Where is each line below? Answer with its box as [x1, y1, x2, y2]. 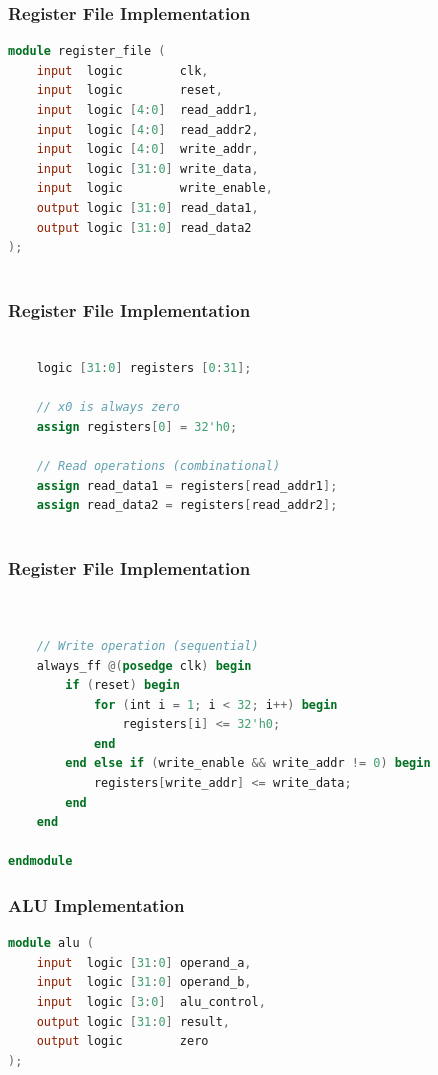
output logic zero [36, 1034, 209, 1049]
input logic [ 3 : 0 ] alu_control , [36, 995, 266, 1010]
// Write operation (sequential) [36, 638, 259, 653]
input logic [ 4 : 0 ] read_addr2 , [36, 122, 259, 137]
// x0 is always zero [36, 400, 180, 415]
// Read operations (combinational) [36, 459, 281, 474]
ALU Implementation [8, 892, 185, 917]
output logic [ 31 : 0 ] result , [36, 1014, 231, 1029]
